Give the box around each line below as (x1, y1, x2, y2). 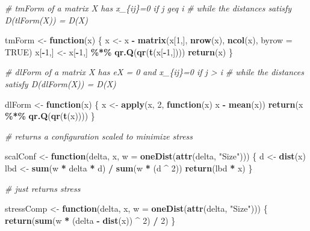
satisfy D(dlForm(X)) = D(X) (5, 77, 116, 90)
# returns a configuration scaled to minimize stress (5, 129, 193, 142)
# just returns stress (5, 182, 81, 194)
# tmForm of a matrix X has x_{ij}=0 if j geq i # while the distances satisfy (5, 2, 292, 14)
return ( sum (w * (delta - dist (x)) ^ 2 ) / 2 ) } (5, 214, 176, 226)
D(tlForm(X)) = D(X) (5, 13, 88, 26)
